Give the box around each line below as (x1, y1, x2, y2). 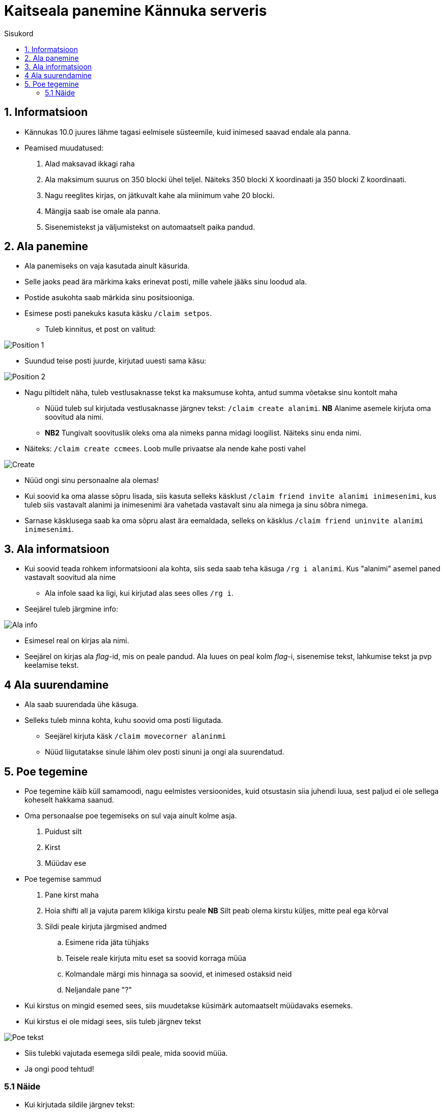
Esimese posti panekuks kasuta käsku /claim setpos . (24, 309, 212, 318)
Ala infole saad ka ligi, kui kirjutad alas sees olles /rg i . (45, 589, 233, 598)
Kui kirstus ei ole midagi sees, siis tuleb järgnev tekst (24, 1017, 201, 1026)
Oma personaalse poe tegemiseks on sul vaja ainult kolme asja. (24, 811, 237, 820)
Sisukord (4, 29, 34, 38)
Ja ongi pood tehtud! (24, 1064, 94, 1073)
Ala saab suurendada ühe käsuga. (24, 700, 139, 709)
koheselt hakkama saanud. (24, 795, 114, 804)
